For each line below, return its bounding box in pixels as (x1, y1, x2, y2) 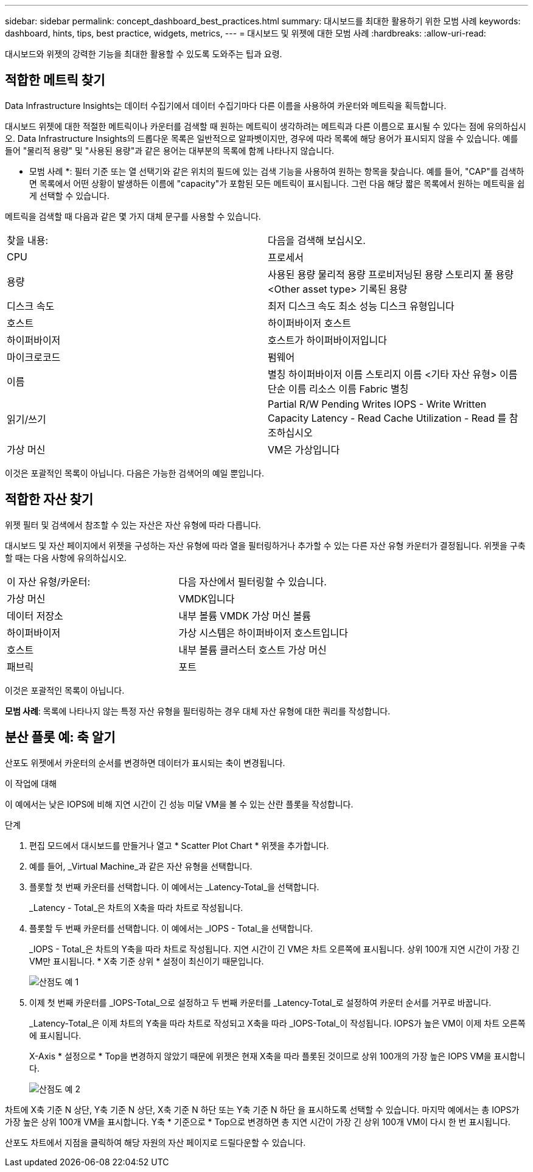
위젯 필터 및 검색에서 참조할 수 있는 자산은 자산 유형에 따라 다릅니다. (5, 519, 261, 530)
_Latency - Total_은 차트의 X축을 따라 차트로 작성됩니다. (29, 902, 243, 913)
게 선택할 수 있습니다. (29, 190, 110, 201)
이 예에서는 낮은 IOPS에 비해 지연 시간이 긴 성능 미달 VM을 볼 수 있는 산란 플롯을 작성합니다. (5, 798, 354, 809)
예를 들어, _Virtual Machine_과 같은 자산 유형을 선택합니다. (29, 860, 253, 871)
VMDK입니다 (178, 592, 235, 605)
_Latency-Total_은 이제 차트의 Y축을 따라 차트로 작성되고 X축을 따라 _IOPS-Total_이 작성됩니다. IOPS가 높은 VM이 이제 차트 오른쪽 (29, 1017, 526, 1028)
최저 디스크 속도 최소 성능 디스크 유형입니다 (268, 299, 455, 312)
